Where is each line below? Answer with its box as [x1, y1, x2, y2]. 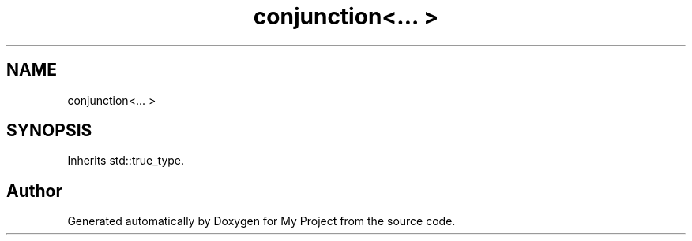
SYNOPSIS [6, 120, 92, 141]
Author [6, 180, 62, 201]
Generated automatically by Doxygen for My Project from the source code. [67, 214, 456, 228]
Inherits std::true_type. [67, 154, 185, 168]
